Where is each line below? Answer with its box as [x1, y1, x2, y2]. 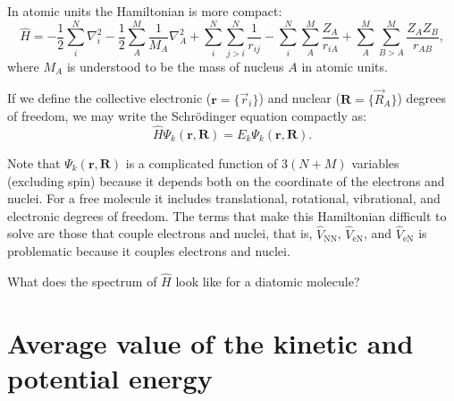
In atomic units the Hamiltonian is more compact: [7, 2, 282, 20]
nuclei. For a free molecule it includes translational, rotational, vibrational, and [7, 189, 441, 208]
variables [351, 153, 399, 172]
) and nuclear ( [258, 89, 340, 107]
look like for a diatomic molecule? [175, 271, 360, 290]
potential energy [7, 359, 213, 396]
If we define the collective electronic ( [7, 89, 212, 107]
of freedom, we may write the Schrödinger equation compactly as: [7, 107, 366, 125]
